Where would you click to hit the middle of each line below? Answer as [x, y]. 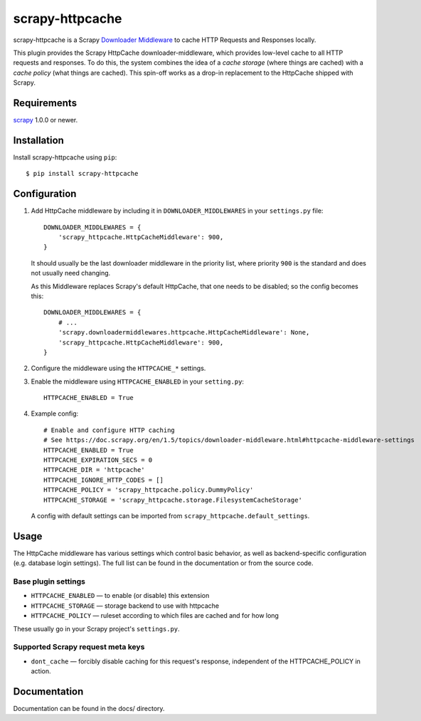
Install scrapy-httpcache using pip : [65, 157]
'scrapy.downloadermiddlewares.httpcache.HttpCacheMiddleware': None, [184, 332]
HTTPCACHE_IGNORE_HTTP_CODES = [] [103, 480]
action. [41, 671]
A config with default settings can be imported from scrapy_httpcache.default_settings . [170, 515]
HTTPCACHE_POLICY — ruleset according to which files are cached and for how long [155, 616]
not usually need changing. [71, 273]
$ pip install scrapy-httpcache [82, 174]
